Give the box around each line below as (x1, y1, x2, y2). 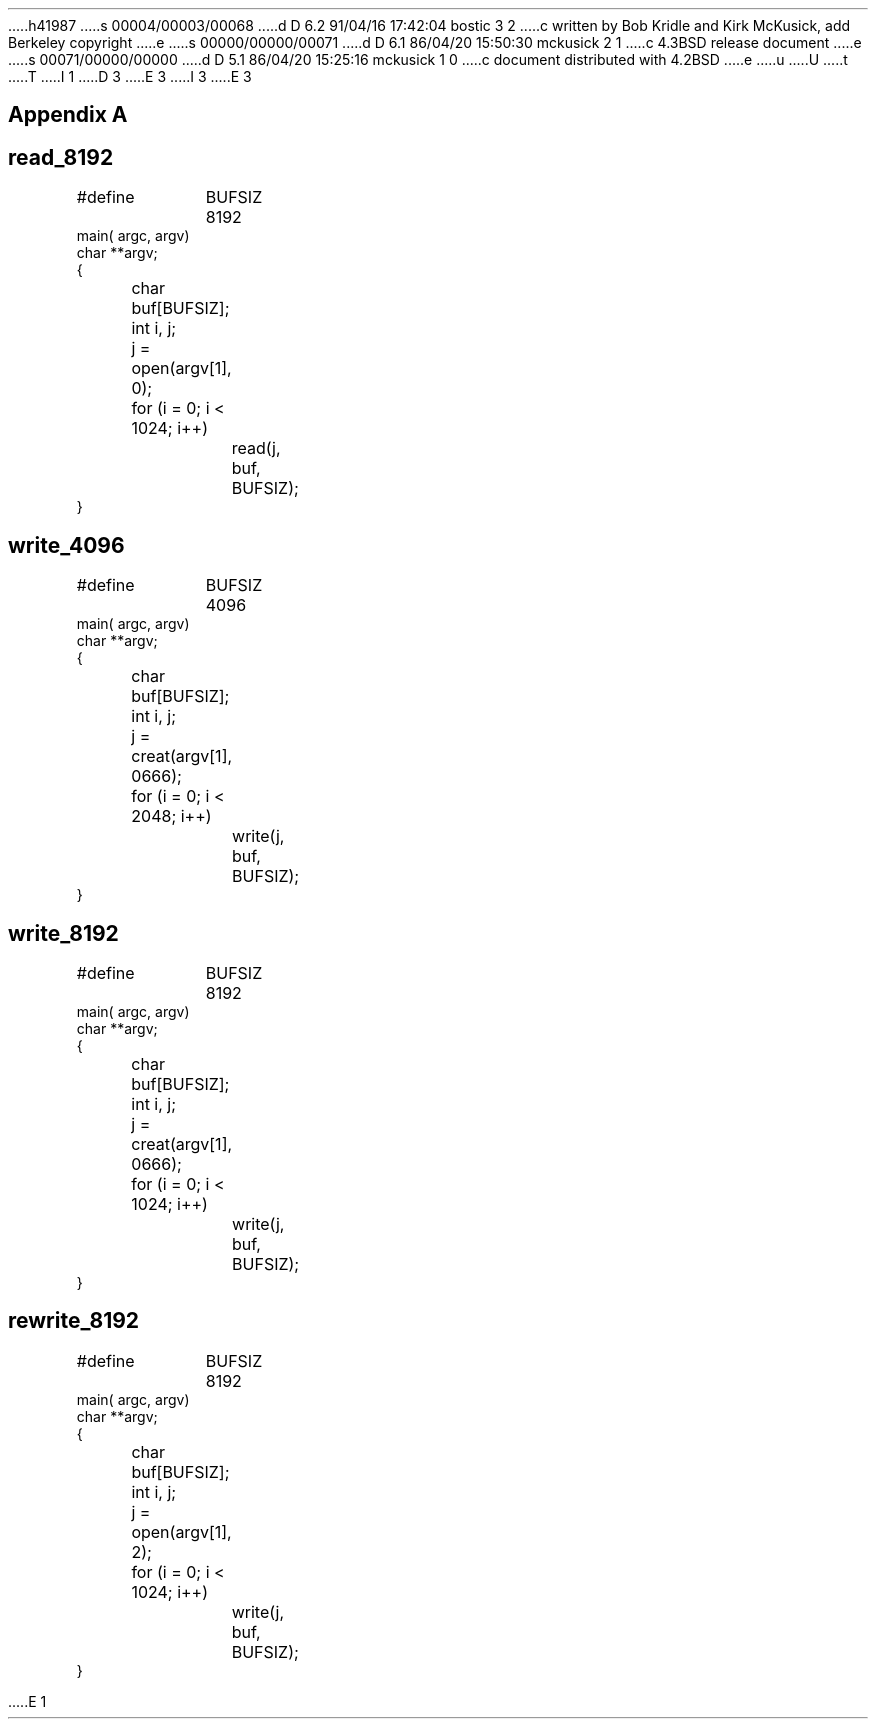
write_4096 (8, 532, 125, 558)
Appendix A (8, 102, 128, 128)
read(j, (231, 438, 281, 459)
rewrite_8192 (8, 1308, 140, 1334)
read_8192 (8, 144, 114, 170)
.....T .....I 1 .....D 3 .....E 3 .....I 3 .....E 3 (8, 68, 252, 85)
